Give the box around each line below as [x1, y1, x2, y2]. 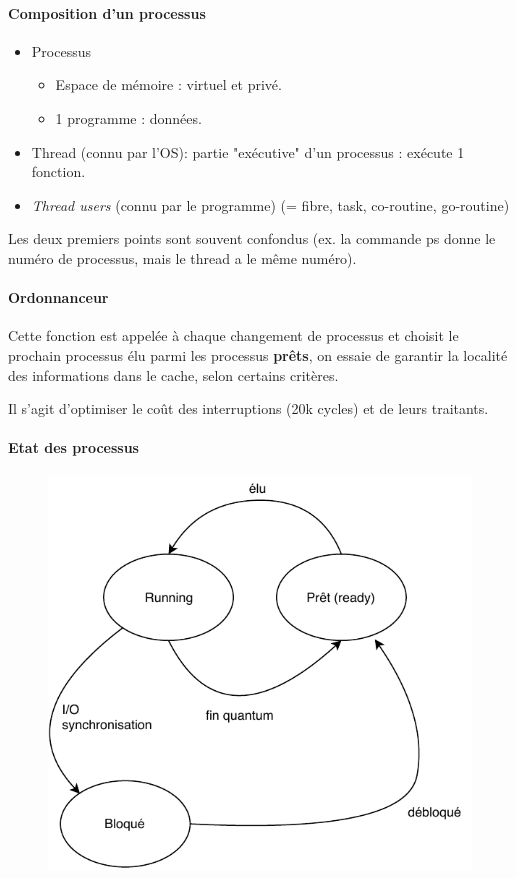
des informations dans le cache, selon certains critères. [8, 364, 339, 385]
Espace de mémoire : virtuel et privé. [55, 74, 282, 95]
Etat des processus [8, 437, 139, 458]
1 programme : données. [55, 107, 202, 128]
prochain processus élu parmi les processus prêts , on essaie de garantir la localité [8, 344, 508, 365]
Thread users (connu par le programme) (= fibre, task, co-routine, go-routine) [31, 194, 510, 215]
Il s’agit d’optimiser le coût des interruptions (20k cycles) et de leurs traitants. [8, 398, 489, 419]
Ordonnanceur [8, 287, 109, 308]
